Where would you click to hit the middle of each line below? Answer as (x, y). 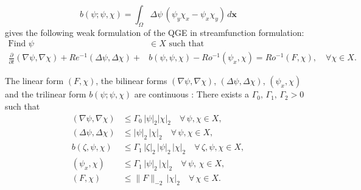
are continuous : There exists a (191, 94)
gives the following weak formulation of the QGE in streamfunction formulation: (155, 32)
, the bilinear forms (131, 81)
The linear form (34, 81)
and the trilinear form (46, 94)
